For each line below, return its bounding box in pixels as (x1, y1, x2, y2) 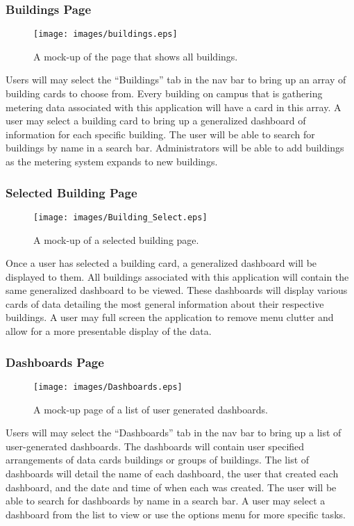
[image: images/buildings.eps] (33, 29, 178, 40)
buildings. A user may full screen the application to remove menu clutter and (6, 310, 334, 324)
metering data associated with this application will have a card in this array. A (6, 99, 342, 114)
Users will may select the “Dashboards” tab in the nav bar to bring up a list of (6, 425, 342, 440)
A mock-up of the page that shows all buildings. (33, 49, 238, 63)
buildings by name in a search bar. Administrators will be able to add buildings (6, 140, 344, 155)
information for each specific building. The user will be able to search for (6, 126, 315, 141)
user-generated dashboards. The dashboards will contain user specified (6, 438, 305, 453)
